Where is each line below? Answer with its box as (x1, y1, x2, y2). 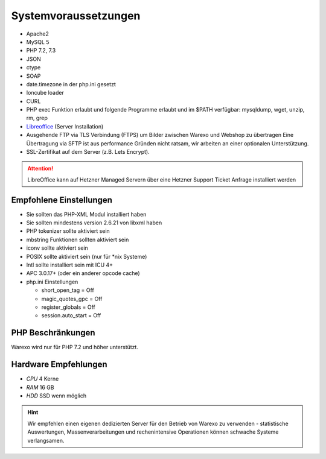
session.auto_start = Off (41, 312, 101, 319)
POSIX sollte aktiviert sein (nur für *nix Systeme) (26, 253, 147, 260)
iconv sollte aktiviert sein (26, 244, 89, 252)
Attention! (27, 165, 54, 172)
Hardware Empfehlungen (11, 359, 108, 370)
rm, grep (26, 115, 48, 122)
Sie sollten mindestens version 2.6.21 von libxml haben (26, 219, 162, 226)
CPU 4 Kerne (26, 375, 59, 382)
